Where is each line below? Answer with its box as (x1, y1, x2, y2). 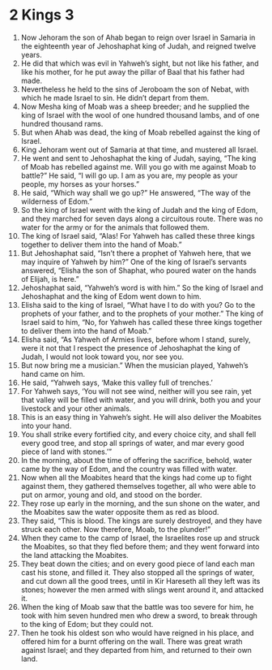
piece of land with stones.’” (20, 447, 113, 456)
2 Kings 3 (9, 6, 74, 24)
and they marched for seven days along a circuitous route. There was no (20, 214, 264, 223)
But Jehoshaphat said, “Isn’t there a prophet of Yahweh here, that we (20, 248, 252, 257)
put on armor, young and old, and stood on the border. (20, 490, 202, 499)
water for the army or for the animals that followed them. (20, 222, 210, 232)
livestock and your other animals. (20, 404, 132, 413)
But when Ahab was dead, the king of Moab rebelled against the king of (20, 128, 261, 137)
